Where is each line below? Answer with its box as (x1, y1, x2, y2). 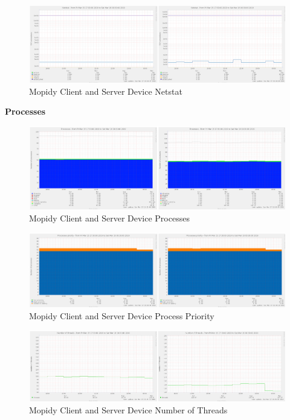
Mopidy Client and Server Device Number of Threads (29, 403, 228, 416)
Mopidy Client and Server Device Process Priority (29, 309, 214, 322)
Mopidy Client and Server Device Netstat (29, 84, 182, 97)
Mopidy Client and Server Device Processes (29, 211, 190, 224)
